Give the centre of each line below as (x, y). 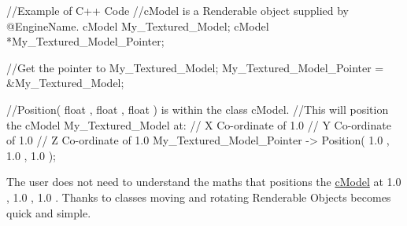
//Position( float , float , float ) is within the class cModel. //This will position (198, 109)
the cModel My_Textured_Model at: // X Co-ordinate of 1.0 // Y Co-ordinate (199, 124)
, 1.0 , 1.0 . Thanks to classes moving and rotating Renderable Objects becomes (199, 197)
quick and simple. (49, 212)
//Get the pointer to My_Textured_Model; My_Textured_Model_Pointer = (195, 67)
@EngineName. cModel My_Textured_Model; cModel (138, 26)
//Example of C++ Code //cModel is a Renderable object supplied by (178, 10)
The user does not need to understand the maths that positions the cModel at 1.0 (204, 182)
